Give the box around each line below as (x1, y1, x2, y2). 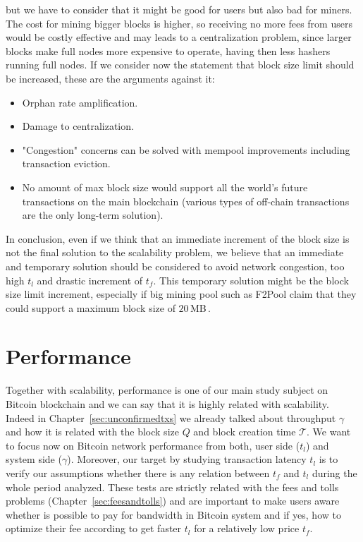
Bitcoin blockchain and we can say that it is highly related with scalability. (6, 397, 329, 411)
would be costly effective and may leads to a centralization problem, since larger (6, 30, 352, 44)
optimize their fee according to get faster (6, 521, 182, 536)
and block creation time (193, 424, 296, 439)
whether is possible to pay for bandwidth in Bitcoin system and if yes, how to (6, 507, 341, 522)
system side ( (6, 452, 62, 466)
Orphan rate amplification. (22, 95, 138, 109)
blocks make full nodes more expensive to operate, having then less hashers (6, 43, 331, 58)
